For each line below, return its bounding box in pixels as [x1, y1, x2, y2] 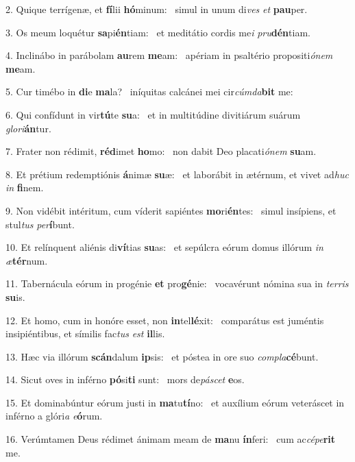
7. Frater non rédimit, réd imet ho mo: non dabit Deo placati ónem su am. [5, 144, 317, 158]
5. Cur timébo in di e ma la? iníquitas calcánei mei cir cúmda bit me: [5, 84, 293, 99]
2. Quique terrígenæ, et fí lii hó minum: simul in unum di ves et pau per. [5, 2, 308, 16]
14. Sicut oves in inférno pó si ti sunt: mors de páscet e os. [5, 372, 245, 387]
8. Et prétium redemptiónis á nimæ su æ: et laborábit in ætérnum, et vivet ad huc [5, 167, 349, 181]
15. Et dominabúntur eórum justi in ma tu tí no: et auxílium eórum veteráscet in [5, 395, 345, 409]
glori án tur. [5, 121, 51, 135]
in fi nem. [5, 180, 44, 195]
